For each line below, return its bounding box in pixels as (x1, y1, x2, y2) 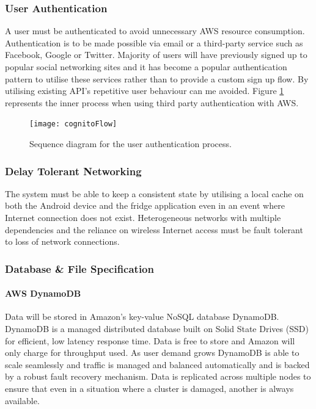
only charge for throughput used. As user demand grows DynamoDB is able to (5, 346, 299, 359)
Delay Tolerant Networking (5, 163, 142, 178)
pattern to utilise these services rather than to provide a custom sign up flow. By (5, 72, 309, 85)
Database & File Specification (5, 261, 154, 276)
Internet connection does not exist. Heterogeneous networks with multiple (5, 211, 281, 224)
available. (5, 394, 40, 407)
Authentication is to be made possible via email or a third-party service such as (5, 36, 303, 49)
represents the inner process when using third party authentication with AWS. (5, 96, 299, 109)
